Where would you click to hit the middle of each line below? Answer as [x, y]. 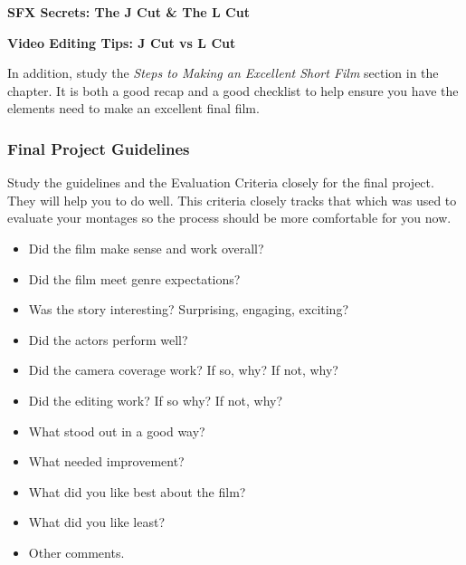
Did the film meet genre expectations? [134, 278]
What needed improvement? [106, 461]
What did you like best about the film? [137, 491]
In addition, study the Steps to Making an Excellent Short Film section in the [223, 73]
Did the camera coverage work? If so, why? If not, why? [183, 370]
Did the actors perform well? [108, 339]
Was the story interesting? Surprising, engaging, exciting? [189, 309]
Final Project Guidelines [99, 148]
